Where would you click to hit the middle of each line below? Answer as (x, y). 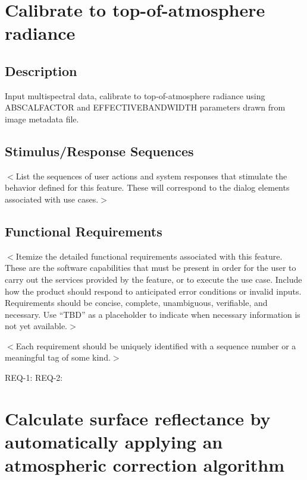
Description (41, 70)
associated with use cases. (52, 199)
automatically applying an (114, 442)
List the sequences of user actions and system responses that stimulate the (151, 176)
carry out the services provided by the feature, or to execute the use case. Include (153, 279)
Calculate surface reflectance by (138, 418)
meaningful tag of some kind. (58, 357)
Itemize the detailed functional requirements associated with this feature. (149, 256)
